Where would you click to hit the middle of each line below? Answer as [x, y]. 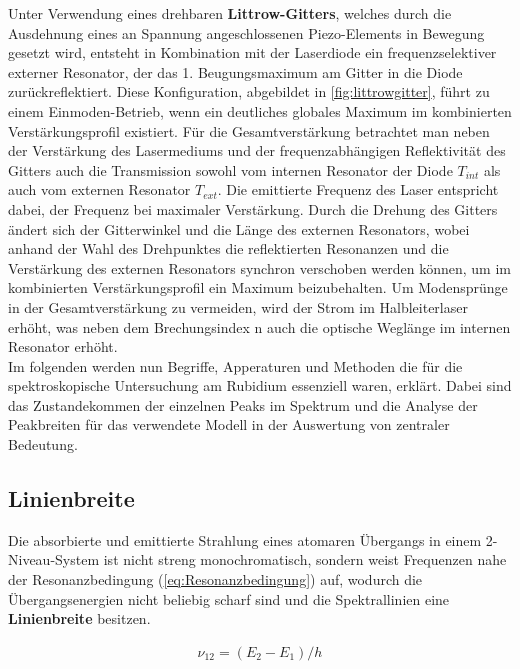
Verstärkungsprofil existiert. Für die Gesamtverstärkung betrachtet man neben [249, 130]
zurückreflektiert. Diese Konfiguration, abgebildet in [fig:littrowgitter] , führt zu [249, 91]
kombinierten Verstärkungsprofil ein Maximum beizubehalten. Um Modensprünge [258, 287]
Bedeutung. [43, 444]
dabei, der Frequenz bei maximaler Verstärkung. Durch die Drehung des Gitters [253, 208]
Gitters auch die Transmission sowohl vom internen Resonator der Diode [230, 169]
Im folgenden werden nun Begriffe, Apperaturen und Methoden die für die [235, 365]
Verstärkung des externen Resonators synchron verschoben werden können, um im [259, 267]
